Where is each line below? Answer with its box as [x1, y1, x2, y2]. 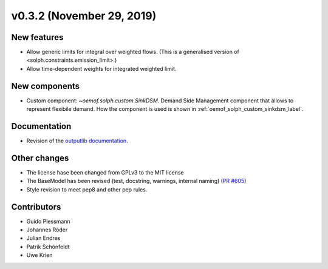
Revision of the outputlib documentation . [26, 137, 128, 145]
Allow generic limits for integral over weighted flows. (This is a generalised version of [26, 48, 239, 56]
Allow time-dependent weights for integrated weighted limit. [26, 65, 177, 72]
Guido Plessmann [26, 218, 70, 225]
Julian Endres [26, 234, 61, 242]
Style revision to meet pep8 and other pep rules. [26, 185, 148, 193]
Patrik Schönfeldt [26, 243, 70, 250]
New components [11, 81, 80, 91]
